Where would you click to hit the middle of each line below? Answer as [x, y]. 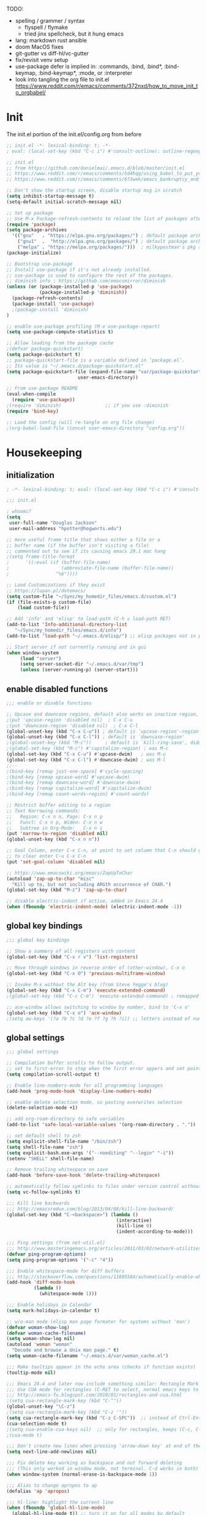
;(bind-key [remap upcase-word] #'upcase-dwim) [68, 777]
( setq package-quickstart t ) [44, 355]
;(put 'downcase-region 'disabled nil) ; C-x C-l [72, 726]
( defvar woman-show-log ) [38, 1327]
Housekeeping [44, 453]
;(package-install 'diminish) [50, 309]
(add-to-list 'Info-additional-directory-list [67, 625]
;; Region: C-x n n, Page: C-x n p [55, 816]
